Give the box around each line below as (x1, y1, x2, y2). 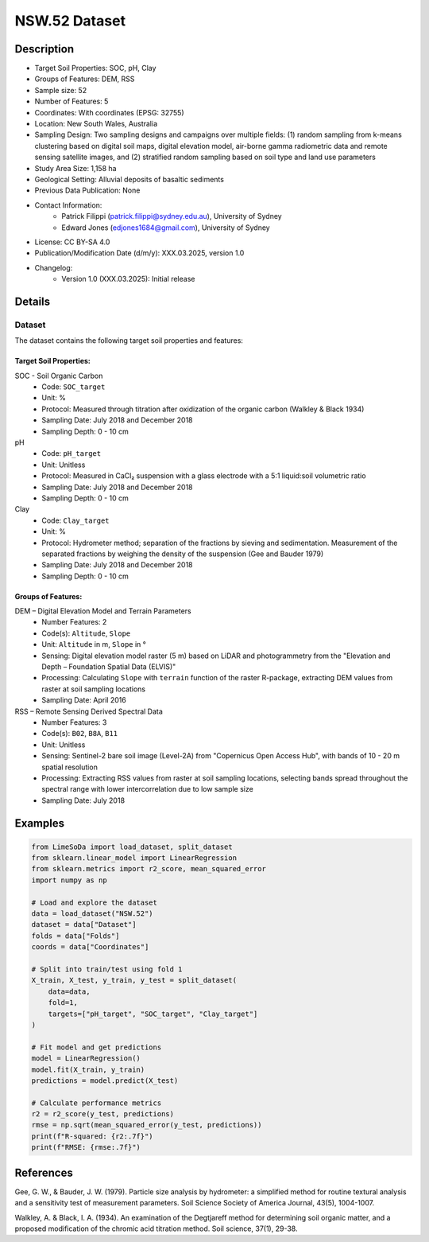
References (14, 1166, 73, 1179)
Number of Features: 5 (34, 96, 109, 107)
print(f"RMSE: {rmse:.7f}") (31, 1143, 141, 1152)
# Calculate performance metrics (31, 1098, 162, 1108)
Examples (14, 816, 65, 830)
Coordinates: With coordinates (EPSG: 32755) (34, 107, 184, 117)
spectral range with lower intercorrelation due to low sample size (41, 785, 253, 794)
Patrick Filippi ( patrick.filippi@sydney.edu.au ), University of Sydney (61, 212, 282, 221)
